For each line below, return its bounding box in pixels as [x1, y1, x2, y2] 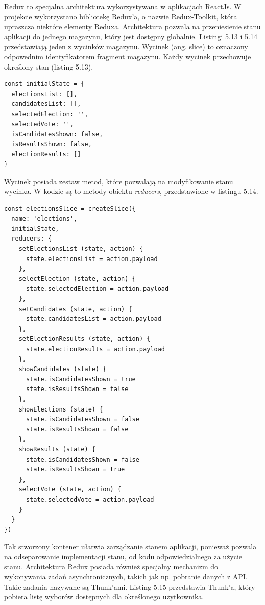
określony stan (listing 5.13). [4, 61, 93, 72]
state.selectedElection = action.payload [26, 285, 169, 293]
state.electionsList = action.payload [26, 255, 158, 263]
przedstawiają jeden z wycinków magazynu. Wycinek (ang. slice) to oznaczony [4, 41, 248, 52]
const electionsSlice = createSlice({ [4, 205, 136, 212]
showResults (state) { [18, 445, 95, 453]
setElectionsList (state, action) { [18, 245, 143, 253]
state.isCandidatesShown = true [26, 375, 136, 383]
